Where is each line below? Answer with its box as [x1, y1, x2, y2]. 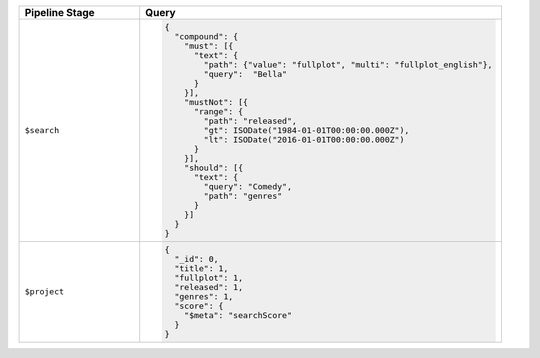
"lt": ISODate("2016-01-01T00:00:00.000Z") [203, 134, 405, 145]
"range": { [193, 106, 244, 117]
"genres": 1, [174, 291, 234, 302]
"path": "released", [203, 115, 297, 126]
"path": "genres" [203, 190, 283, 201]
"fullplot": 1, [174, 272, 244, 283]
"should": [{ [183, 162, 244, 173]
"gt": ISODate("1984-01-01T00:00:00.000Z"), [203, 125, 410, 135]
